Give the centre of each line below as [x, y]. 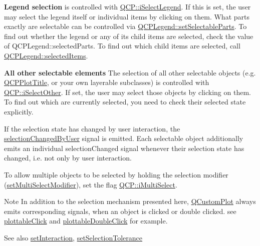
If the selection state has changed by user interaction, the [92, 128]
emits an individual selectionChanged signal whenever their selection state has [124, 148]
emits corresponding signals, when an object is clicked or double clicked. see [120, 211]
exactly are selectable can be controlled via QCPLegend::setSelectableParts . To [125, 26]
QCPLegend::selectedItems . [46, 55]
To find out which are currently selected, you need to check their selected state [125, 102]
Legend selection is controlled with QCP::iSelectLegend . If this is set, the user [127, 6]
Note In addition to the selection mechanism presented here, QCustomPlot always [130, 201]
